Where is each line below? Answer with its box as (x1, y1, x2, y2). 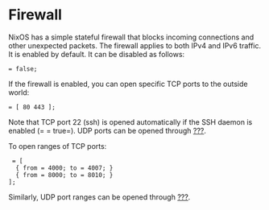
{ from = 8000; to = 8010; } (15, 171, 114, 179)
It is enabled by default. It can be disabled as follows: (8, 49, 185, 59)
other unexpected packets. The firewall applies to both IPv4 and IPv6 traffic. (8, 40, 262, 50)
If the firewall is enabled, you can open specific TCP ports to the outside (8, 79, 248, 89)
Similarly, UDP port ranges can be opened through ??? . (8, 191, 191, 202)
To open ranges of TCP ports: (8, 141, 107, 150)
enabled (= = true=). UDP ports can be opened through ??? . (8, 126, 207, 135)
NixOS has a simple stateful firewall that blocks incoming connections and (8, 32, 255, 42)
